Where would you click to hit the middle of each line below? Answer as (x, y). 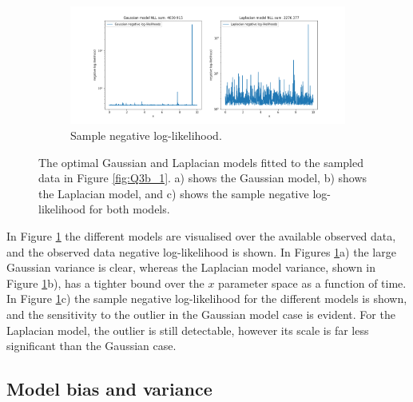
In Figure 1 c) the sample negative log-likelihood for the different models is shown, (207, 299)
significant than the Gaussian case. (91, 346)
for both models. (129, 209)
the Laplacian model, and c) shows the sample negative (174, 193)
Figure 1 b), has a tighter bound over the (105, 283)
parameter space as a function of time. (312, 283)
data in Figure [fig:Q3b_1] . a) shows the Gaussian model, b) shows (203, 178)
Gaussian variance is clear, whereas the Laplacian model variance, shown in (191, 267)
